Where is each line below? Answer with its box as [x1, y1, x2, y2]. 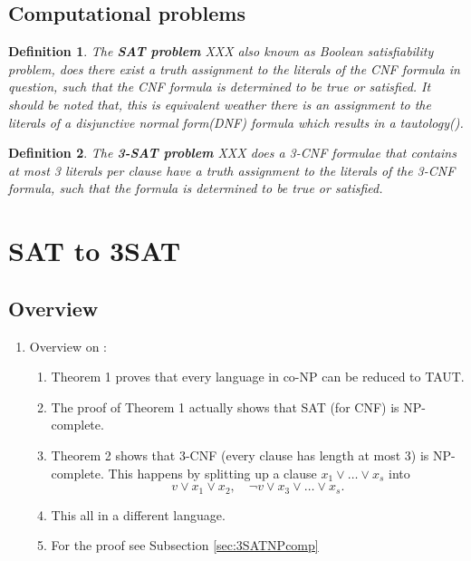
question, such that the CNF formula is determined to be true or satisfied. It [8, 77, 431, 96]
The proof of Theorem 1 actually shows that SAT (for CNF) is [51, 397, 399, 416]
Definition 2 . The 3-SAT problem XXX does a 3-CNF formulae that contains [8, 143, 457, 162]
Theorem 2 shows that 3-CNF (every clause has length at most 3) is [51, 445, 429, 464]
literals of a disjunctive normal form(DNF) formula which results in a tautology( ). [8, 112, 464, 131]
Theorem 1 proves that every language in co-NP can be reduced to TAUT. [51, 367, 465, 386]
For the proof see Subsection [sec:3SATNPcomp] [51, 536, 319, 555]
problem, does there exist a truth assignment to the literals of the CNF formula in [8, 59, 460, 78]
